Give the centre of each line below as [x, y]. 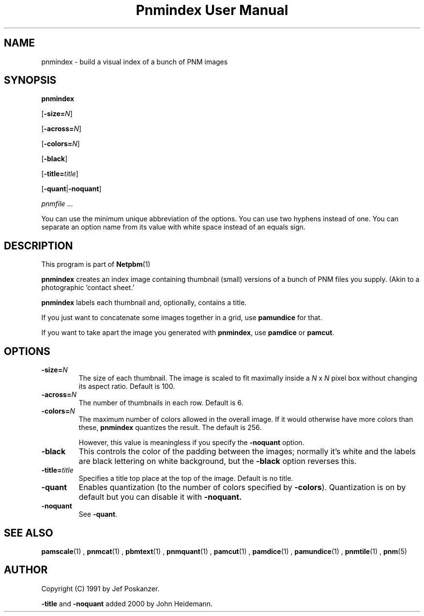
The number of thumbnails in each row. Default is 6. [161, 403]
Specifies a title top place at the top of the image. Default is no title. [186, 478]
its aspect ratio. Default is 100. [127, 386]
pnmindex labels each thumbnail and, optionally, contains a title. [144, 303]
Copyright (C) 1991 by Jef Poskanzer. [100, 588]
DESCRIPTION [38, 246]
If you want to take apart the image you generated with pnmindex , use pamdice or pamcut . [188, 333]
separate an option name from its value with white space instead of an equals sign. [174, 227]
